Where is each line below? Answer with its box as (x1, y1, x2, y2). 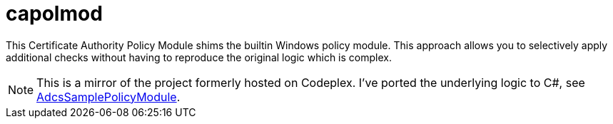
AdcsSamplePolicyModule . (36, 89, 181, 104)
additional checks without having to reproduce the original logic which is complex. (6, 51, 392, 63)
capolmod (6, 1, 103, 26)
